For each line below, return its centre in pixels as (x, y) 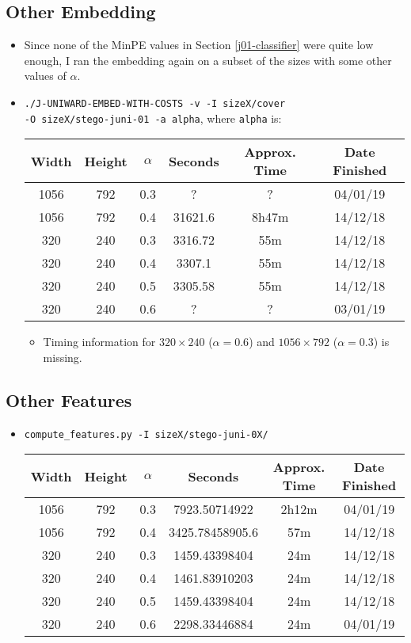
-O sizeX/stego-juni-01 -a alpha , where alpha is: (153, 118)
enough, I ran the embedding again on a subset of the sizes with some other (208, 60)
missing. (63, 357)
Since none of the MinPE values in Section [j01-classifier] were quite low (199, 45)
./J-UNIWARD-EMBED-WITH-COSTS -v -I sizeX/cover (155, 103)
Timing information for (99, 342)
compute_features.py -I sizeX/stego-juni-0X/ (146, 434)
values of (45, 76)
